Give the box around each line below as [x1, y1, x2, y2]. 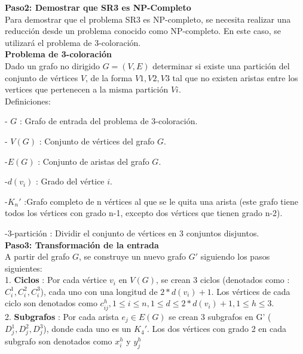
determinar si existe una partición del [152, 59, 290, 72]
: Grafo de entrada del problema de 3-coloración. [20, 115, 198, 127]
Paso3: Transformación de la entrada [5, 238, 159, 251]
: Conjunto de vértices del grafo [39, 134, 155, 147]
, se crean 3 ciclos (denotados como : [155, 273, 290, 286]
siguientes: [5, 261, 42, 274]
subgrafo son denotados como [5, 334, 112, 347]
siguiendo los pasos [200, 250, 270, 263]
